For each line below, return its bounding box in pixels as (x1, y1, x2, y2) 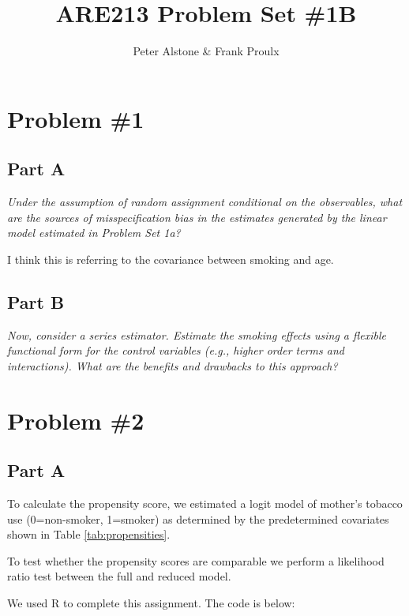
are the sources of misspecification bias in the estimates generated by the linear (7, 208, 387, 225)
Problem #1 (7, 102, 144, 134)
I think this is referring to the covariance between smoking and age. (7, 250, 334, 267)
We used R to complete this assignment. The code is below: (7, 595, 295, 611)
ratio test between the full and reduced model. (7, 568, 231, 584)
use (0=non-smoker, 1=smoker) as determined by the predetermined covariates (7, 510, 389, 527)
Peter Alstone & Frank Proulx (133, 43, 280, 59)
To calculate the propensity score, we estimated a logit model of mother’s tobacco (7, 495, 403, 512)
